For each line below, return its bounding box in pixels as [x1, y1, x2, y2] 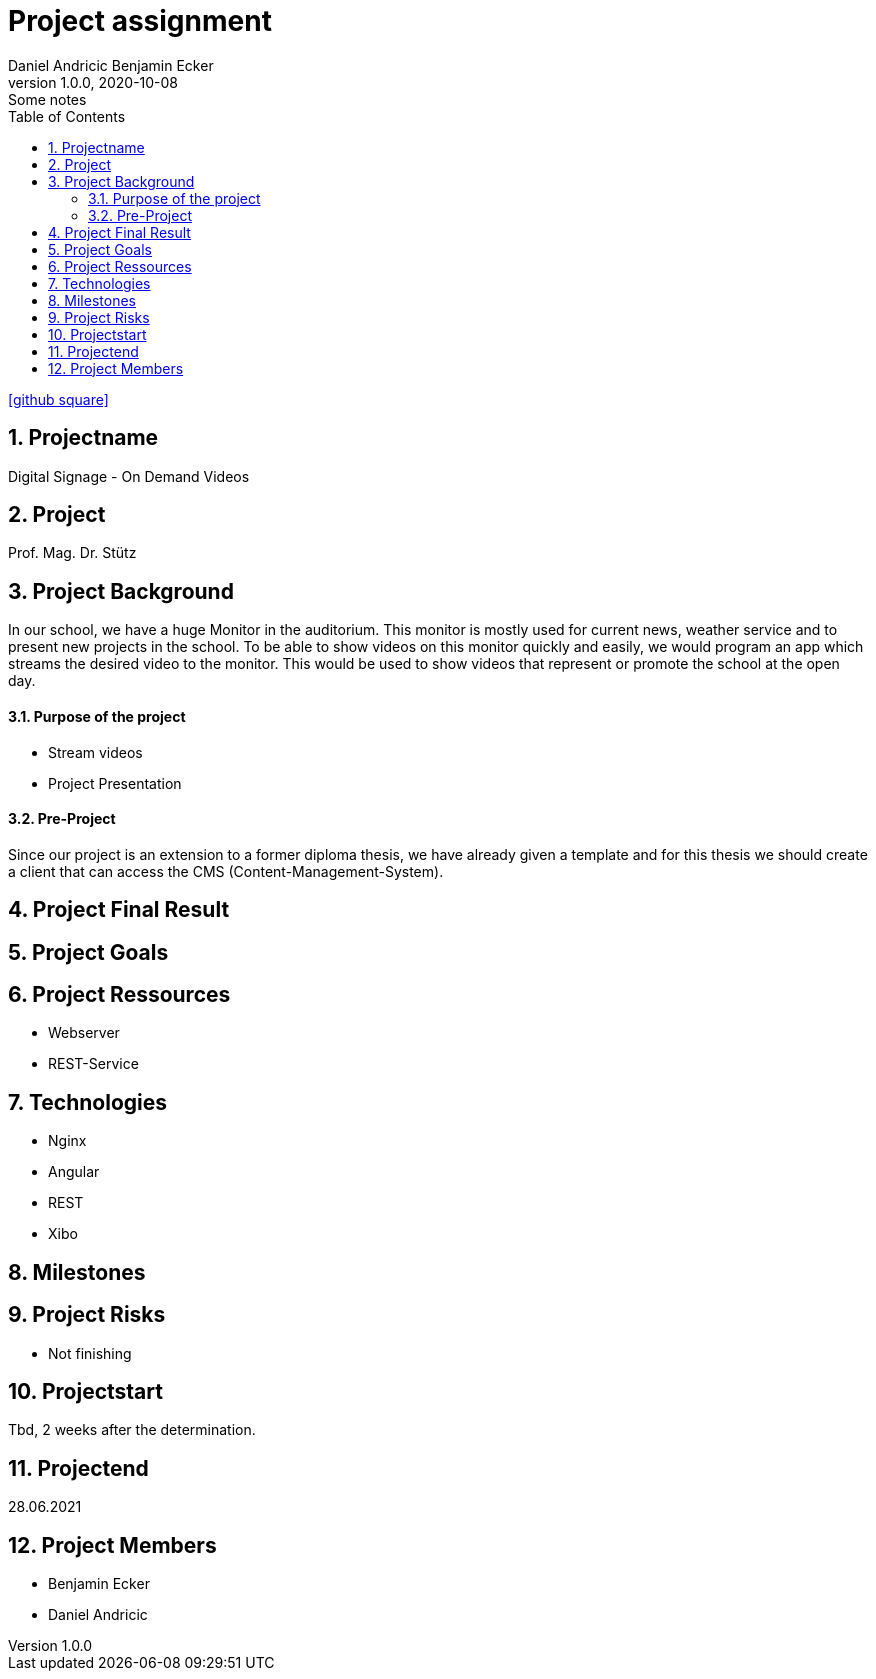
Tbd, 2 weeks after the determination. [8, 1421, 256, 1439]
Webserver [48, 1024, 120, 1042]
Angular [48, 1163, 100, 1181]
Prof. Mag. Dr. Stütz [8, 544, 137, 562]
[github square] [8, 390, 109, 408]
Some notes [8, 90, 87, 108]
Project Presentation [48, 774, 182, 792]
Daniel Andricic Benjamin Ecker [8, 56, 214, 74]
